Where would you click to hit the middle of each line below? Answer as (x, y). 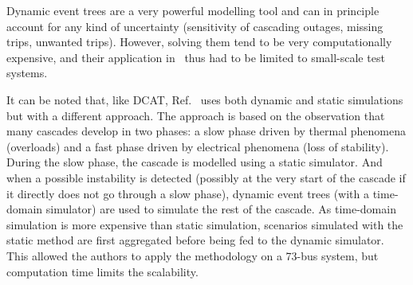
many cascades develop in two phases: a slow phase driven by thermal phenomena (206, 131)
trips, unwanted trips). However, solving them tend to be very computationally (199, 42)
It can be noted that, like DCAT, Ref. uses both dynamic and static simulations (205, 99)
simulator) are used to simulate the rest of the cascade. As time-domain (221, 209)
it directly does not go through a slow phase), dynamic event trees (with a (188, 193)
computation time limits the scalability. (102, 271)
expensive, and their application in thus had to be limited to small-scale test (196, 57)
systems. (27, 73)
